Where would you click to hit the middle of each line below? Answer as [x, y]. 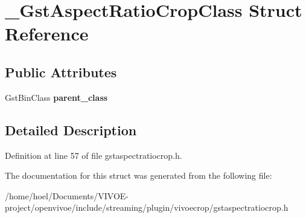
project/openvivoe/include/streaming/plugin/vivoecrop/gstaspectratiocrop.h [147, 207]
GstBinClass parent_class [56, 97]
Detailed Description [71, 130]
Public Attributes [61, 72]
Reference [47, 34]
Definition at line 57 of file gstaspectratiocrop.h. [94, 155]
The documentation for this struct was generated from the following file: [139, 175]
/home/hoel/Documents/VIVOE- [67, 195]
